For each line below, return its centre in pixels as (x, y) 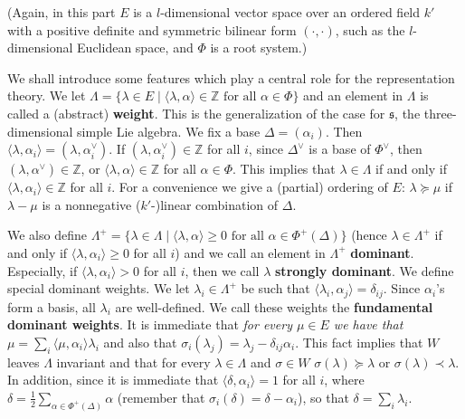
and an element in (353, 95)
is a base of (340, 149)
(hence (369, 235)
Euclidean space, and (135, 48)
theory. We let (47, 95)
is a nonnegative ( (91, 204)
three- (440, 113)
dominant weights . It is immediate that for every (150, 324)
